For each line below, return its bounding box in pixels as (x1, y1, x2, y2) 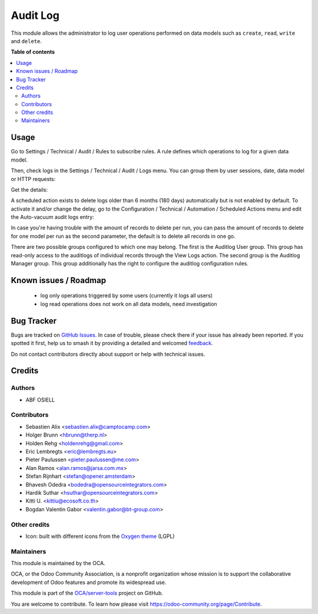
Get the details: (11, 186, 48, 193)
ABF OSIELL (25, 396, 55, 403)
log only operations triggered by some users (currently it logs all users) (40, 292, 213, 299)
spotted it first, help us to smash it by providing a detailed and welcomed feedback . (11, 340, 213, 347)
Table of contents (11, 48, 55, 55)
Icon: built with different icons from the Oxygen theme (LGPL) (25, 533, 175, 540)
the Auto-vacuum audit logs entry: (11, 214, 94, 221)
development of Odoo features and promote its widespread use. (11, 579, 167, 586)
